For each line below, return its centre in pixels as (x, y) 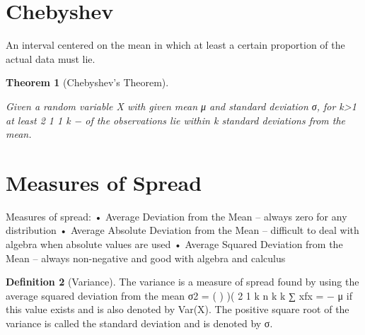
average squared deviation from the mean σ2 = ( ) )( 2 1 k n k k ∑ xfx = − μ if (179, 295)
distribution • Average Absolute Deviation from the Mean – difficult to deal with (182, 230)
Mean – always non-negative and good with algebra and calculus (146, 258)
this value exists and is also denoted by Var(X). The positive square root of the (178, 309)
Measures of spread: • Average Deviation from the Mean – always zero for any (176, 216)
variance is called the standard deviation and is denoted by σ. (139, 323)
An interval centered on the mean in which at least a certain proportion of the (175, 45)
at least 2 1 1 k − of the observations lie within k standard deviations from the (176, 120)
